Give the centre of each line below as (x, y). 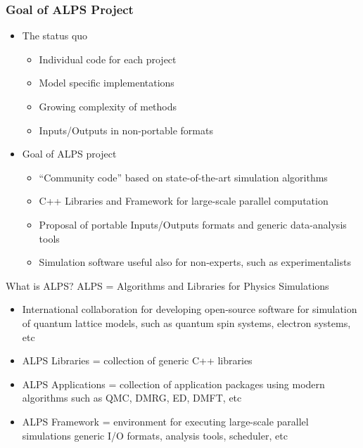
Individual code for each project (108, 59)
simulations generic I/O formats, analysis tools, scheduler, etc (155, 435)
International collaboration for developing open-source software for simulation (190, 309)
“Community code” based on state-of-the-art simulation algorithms (183, 177)
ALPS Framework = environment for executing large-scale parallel (165, 421)
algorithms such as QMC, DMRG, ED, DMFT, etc (132, 398)
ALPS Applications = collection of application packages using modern (173, 384)
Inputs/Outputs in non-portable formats (126, 130)
